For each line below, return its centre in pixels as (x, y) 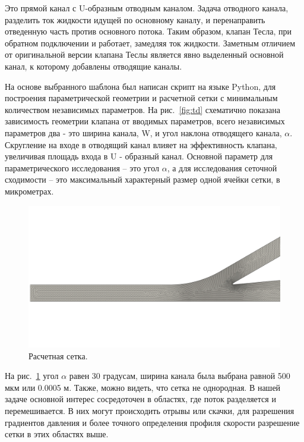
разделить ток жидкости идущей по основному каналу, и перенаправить (135, 19)
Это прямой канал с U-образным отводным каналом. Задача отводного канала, (147, 8)
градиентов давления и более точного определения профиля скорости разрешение (152, 422)
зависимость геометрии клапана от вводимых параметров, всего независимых (145, 121)
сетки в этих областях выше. (57, 434)
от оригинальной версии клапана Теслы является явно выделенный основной (144, 54)
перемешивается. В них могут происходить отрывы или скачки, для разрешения (150, 410)
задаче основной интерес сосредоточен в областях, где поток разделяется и (140, 399)
